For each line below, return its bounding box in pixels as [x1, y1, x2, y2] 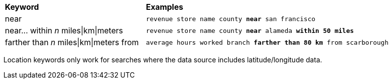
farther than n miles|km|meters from [5, 37, 139, 47]
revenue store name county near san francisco [146, 15, 316, 23]
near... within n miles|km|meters [5, 26, 123, 35]
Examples [146, 2, 183, 12]
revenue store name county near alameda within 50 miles [146, 27, 354, 34]
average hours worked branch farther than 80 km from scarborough [146, 38, 389, 46]
